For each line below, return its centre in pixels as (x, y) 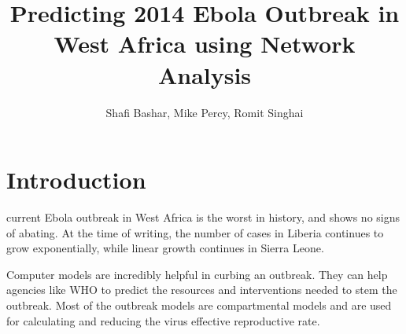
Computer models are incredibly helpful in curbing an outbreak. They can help (197, 274)
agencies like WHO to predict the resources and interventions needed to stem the (202, 290)
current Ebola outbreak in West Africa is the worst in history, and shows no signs (203, 217)
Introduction (76, 180)
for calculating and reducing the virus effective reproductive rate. (163, 320)
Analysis (205, 74)
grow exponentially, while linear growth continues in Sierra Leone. (165, 248)
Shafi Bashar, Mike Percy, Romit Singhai (205, 112)
